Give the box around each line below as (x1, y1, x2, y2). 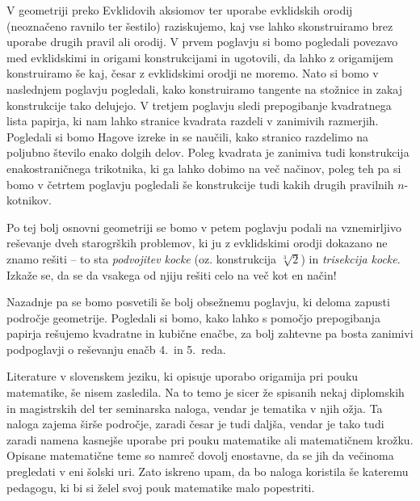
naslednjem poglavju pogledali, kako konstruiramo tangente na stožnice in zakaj (6, 80, 402, 97)
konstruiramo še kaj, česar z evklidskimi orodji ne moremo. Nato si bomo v (6, 65, 379, 82)
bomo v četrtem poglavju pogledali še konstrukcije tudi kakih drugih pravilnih (6, 175, 394, 192)
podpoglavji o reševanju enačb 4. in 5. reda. (6, 340, 226, 357)
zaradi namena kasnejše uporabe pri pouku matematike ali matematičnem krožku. (6, 431, 414, 448)
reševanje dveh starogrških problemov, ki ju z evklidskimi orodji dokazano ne (6, 234, 388, 251)
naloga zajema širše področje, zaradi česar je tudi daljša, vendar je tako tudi (6, 415, 384, 432)
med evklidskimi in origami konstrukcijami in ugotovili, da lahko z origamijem (6, 48, 394, 65)
